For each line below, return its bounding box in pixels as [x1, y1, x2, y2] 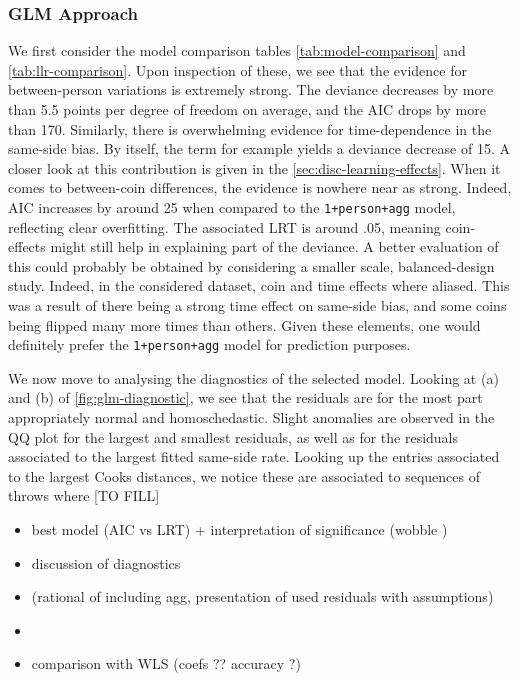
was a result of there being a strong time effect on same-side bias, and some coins [8, 295, 507, 315]
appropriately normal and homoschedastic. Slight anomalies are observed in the [8, 407, 495, 428]
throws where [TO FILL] [8, 485, 160, 506]
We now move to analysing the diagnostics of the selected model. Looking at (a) [8, 367, 499, 388]
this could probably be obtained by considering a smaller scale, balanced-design [8, 255, 495, 276]
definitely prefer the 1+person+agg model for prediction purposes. [8, 334, 411, 355]
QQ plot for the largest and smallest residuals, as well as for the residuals [8, 426, 459, 447]
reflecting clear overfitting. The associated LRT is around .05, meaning [8, 216, 441, 237]
